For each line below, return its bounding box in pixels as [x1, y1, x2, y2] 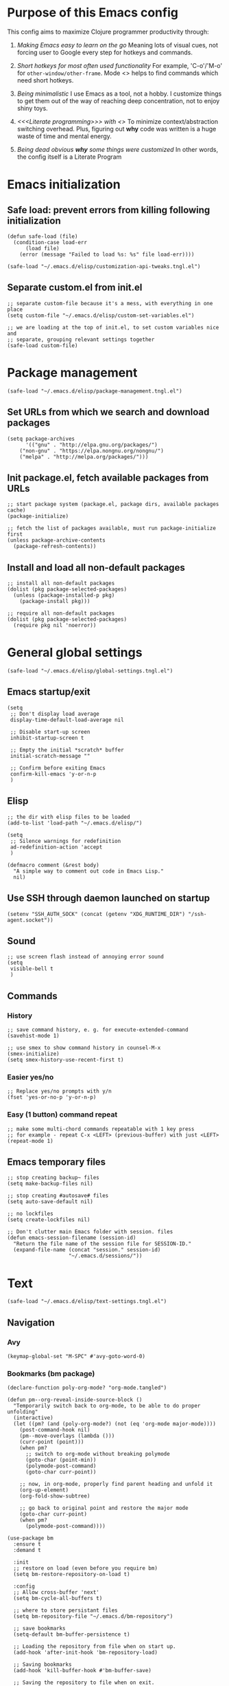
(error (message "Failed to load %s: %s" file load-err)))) [19, 251, 195, 258]
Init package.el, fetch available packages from [7, 472, 209, 483]
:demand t [13, 1547, 41, 1554]
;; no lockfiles [7, 1210, 53, 1218]
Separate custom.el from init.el [7, 282, 143, 294]
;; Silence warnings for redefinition [10, 837, 121, 844]
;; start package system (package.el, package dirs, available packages [7, 501, 219, 508]
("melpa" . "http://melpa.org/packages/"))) [19, 453, 149, 460]
